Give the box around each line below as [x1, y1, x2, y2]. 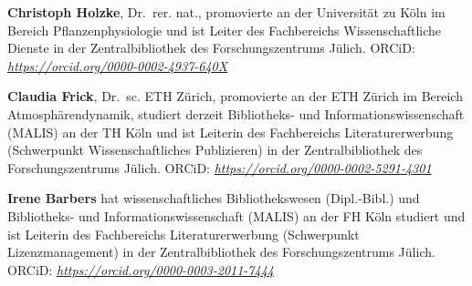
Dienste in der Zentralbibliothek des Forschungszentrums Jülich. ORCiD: [7, 38, 415, 57]
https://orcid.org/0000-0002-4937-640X [7, 56, 228, 75]
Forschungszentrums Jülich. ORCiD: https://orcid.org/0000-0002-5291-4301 [7, 158, 432, 177]
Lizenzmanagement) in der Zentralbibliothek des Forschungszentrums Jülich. [7, 242, 435, 261]
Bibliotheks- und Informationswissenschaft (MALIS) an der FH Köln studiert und [7, 206, 466, 225]
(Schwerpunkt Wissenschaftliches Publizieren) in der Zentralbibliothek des [7, 140, 423, 159]
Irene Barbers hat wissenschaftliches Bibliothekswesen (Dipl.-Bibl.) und [7, 189, 420, 208]
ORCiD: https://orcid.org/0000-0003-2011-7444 [7, 260, 274, 279]
